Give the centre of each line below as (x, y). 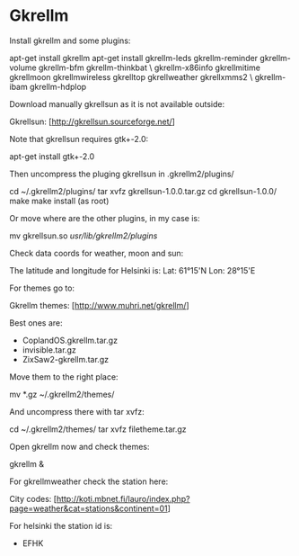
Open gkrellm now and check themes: (79, 446)
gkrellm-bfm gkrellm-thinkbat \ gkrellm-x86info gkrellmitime (149, 67)
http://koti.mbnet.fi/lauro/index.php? (123, 498)
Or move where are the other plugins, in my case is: (105, 218)
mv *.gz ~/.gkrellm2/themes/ (62, 394)
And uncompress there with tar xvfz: (77, 411)
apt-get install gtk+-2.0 (52, 156)
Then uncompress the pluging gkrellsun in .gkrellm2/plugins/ (122, 174)
